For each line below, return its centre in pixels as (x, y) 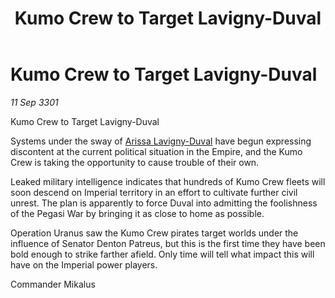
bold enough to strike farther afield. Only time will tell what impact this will (162, 254)
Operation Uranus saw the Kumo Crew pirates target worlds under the (154, 233)
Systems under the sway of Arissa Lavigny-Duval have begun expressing (161, 141)
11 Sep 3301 (34, 102)
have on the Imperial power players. (84, 264)
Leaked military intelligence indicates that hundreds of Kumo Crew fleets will (168, 181)
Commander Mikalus (53, 284)
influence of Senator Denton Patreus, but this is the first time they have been (168, 243)
